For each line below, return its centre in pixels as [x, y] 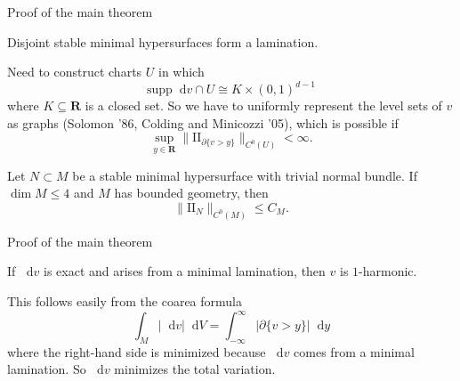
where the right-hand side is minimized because [137, 351]
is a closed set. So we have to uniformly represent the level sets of [263, 105]
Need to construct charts [75, 72]
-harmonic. [388, 271]
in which [181, 72]
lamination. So [47, 369]
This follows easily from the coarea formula [125, 300]
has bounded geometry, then [191, 193]
